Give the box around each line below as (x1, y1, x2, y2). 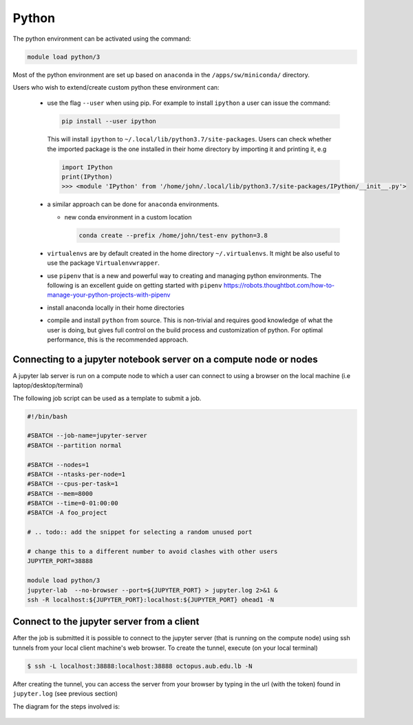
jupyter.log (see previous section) (12, 690, 118, 698)
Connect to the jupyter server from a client (12, 616, 200, 628)
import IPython (61, 163, 113, 171)
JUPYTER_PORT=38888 (27, 557, 93, 565)
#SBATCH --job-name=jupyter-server (27, 432, 147, 439)
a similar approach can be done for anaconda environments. (47, 200, 220, 208)
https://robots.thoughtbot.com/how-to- (223, 281, 335, 289)
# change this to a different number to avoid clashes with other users (27, 548, 278, 555)
